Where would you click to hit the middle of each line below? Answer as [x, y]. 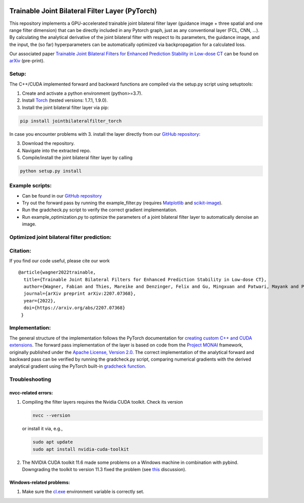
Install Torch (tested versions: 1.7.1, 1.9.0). [65, 100]
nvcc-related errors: [31, 393]
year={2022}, [40, 301]
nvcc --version [51, 416]
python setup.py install [51, 171]
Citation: [20, 251]
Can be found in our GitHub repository [62, 196]
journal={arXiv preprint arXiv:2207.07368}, [80, 294]
